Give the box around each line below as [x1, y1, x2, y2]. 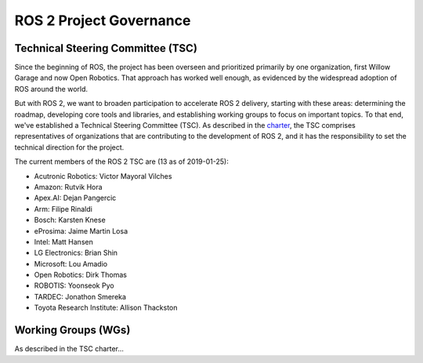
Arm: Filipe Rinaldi [34, 204, 93, 213]
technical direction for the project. [14, 142, 125, 152]
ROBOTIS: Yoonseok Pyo [34, 281, 114, 290]
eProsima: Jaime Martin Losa [34, 226, 128, 235]
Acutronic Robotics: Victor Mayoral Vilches [34, 171, 172, 180]
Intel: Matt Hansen [34, 237, 93, 246]
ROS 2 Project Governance [14, 12, 191, 29]
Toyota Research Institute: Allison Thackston [34, 303, 178, 313]
